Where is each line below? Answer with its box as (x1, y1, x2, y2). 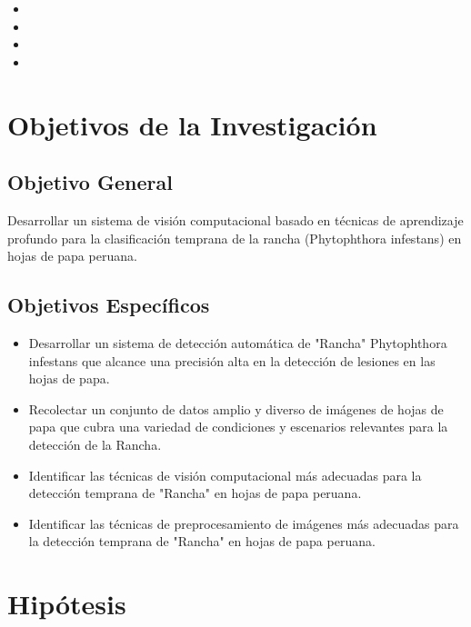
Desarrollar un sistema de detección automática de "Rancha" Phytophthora (28, 333, 447, 352)
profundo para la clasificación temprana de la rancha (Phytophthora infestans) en (7, 228, 462, 247)
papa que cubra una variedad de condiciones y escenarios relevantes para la (28, 417, 448, 436)
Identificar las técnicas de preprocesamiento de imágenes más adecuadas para (28, 513, 459, 532)
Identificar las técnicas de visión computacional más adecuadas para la (28, 465, 422, 484)
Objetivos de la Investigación (7, 105, 377, 143)
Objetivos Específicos (7, 291, 210, 319)
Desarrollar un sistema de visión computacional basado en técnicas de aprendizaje (7, 210, 464, 229)
